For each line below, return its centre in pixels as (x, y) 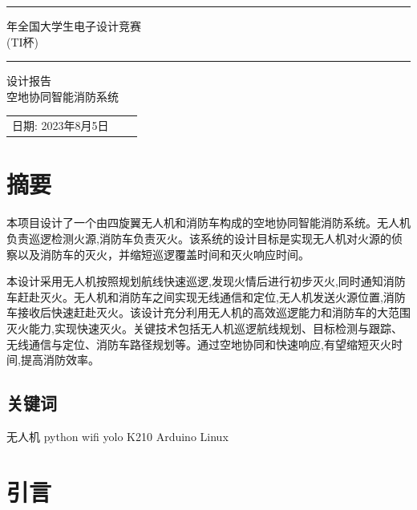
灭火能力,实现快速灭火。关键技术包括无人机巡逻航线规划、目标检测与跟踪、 (204, 328)
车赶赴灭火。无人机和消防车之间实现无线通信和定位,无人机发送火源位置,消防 (206, 296)
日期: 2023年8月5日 (61, 125)
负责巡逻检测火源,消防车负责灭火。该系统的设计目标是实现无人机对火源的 (199, 238)
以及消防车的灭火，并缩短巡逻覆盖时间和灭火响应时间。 (163, 254)
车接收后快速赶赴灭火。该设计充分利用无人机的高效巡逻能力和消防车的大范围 (208, 312)
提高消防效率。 (60, 360)
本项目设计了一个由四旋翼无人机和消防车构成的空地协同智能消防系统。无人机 (208, 223)
